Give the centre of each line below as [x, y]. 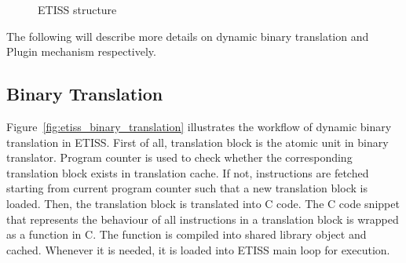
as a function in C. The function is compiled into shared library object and [187, 234]
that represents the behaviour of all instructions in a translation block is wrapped [203, 219]
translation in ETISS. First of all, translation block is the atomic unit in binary [198, 142]
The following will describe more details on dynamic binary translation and [188, 36]
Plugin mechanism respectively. [81, 51]
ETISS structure [77, 9]
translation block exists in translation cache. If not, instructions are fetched [188, 172]
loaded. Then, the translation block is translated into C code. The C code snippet [203, 203]
